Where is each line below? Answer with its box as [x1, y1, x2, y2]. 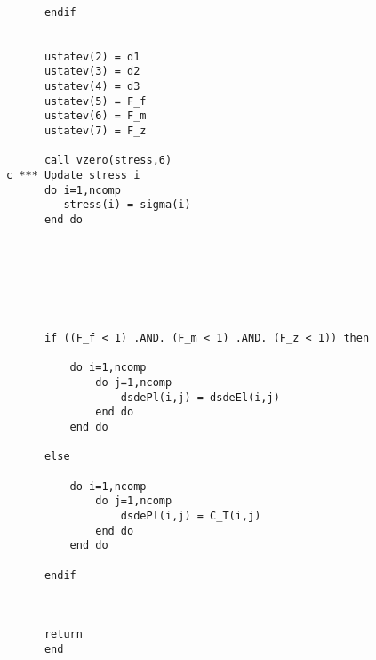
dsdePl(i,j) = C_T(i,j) [120, 509, 261, 522]
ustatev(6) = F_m [44, 109, 147, 123]
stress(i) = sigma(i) [63, 198, 191, 212]
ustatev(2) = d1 [44, 50, 140, 63]
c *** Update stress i [6, 168, 140, 181]
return [44, 628, 83, 641]
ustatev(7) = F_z [44, 124, 147, 137]
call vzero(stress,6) [44, 154, 172, 167]
